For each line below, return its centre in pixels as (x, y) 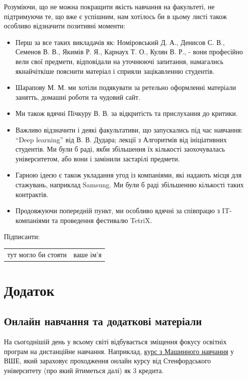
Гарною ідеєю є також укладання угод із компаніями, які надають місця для (128, 175)
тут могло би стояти (37, 254)
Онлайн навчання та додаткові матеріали (103, 321)
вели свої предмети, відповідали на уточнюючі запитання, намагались (119, 61)
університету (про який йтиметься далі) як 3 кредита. (84, 370)
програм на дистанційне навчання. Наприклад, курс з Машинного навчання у (119, 351)
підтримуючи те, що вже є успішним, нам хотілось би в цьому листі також (115, 16)
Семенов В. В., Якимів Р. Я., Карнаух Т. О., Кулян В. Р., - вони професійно (129, 52)
